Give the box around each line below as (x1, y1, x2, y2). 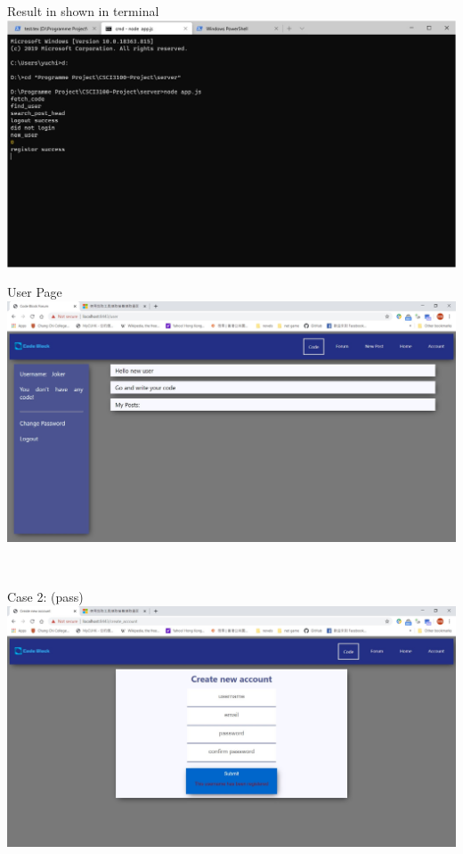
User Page (7, 283, 62, 301)
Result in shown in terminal (7, 2, 159, 20)
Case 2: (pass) (7, 587, 84, 606)
